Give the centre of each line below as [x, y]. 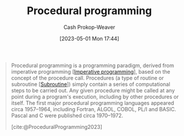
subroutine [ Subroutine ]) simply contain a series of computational [91, 84]
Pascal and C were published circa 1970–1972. [67, 115]
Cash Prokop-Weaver [89, 27]
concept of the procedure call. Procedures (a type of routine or [87, 78]
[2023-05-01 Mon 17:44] [89, 38]
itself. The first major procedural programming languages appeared [93, 103]
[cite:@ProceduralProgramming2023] [56, 127]
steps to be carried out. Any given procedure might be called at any [93, 90]
